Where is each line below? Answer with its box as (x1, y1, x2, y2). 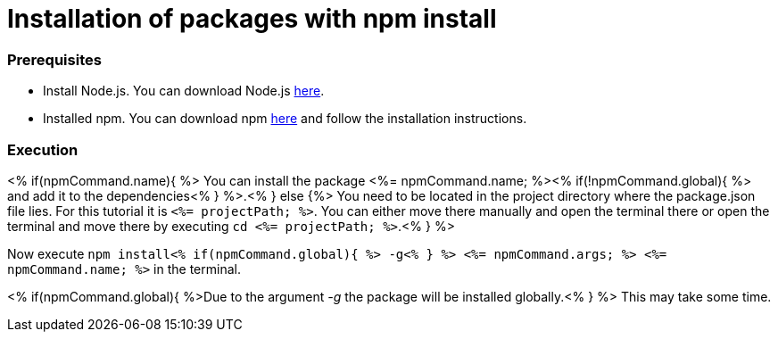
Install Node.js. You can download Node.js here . (43, 83, 325, 99)
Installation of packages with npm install (7, 4, 497, 34)
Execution (7, 140, 79, 159)
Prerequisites (7, 50, 102, 69)
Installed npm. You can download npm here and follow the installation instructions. (43, 111, 527, 127)
